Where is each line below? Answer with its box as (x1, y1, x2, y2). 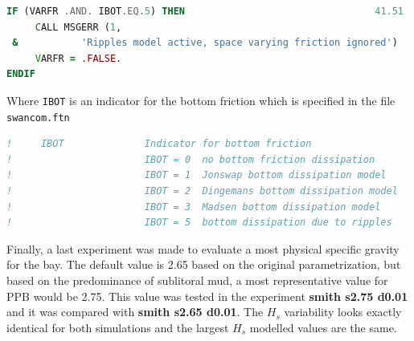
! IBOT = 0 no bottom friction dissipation (6, 153, 375, 165)
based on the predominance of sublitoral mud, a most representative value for (6, 272, 388, 289)
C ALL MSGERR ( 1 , (35, 21, 122, 33)
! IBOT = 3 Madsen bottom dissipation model (6, 201, 381, 213)
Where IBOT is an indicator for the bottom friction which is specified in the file (6, 91, 396, 108)
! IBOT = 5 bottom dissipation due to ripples (6, 217, 392, 229)
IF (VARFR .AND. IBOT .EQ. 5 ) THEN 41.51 (6, 6, 404, 17)
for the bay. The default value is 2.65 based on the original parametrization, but (6, 256, 401, 273)
